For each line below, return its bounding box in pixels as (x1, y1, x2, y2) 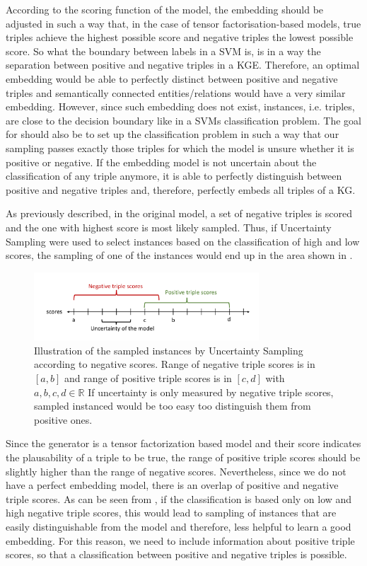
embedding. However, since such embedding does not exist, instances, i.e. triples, (6, 99, 355, 114)
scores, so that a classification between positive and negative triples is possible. (6, 547, 347, 562)
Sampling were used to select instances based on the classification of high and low (6, 233, 360, 248)
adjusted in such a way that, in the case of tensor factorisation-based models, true (6, 16, 361, 30)
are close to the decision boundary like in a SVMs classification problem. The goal (6, 112, 361, 127)
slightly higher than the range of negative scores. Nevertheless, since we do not (6, 463, 346, 478)
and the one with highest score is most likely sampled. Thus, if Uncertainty (6, 219, 332, 234)
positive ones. (34, 412, 93, 427)
